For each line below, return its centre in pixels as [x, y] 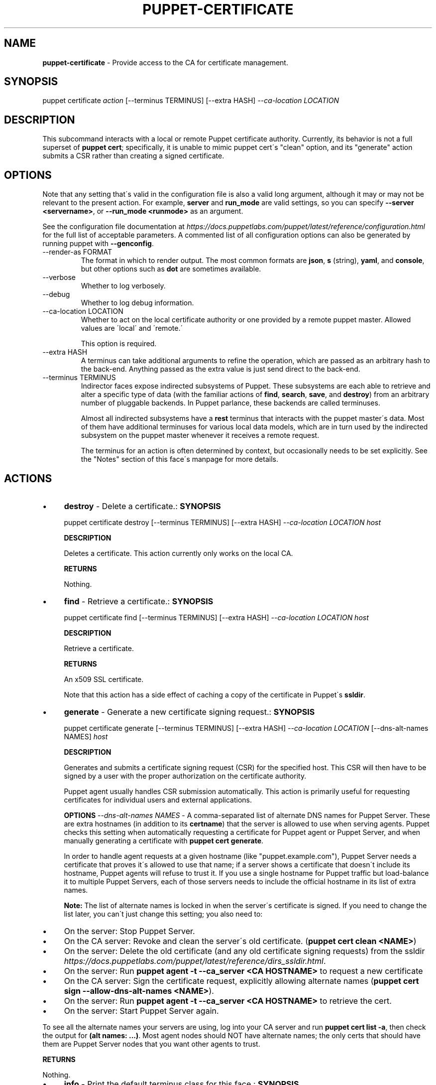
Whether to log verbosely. [123, 286]
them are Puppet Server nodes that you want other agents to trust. [151, 1044]
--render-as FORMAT [77, 252]
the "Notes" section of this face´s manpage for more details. [179, 459]
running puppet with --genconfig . [98, 244]
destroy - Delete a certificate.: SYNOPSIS [142, 506]
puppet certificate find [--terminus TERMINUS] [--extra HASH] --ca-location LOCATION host [216, 617]
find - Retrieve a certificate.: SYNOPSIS [139, 601]
